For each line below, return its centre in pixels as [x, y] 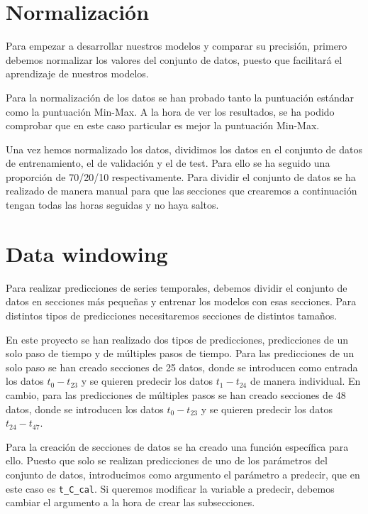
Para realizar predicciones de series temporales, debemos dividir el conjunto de [177, 287]
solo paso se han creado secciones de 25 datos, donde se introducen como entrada [182, 367]
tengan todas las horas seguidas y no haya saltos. [112, 205]
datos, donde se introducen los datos [85, 409]
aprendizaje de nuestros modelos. [77, 73]
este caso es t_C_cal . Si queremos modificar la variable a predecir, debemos [170, 488]
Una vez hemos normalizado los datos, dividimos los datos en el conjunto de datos [184, 149]
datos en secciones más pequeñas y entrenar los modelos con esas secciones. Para [181, 301]
